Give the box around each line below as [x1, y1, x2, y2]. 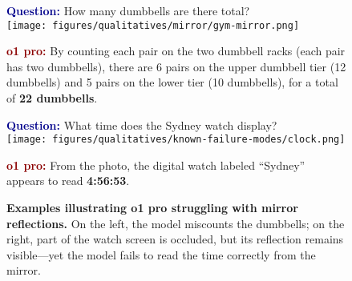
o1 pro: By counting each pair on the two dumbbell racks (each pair [6, 42, 346, 59]
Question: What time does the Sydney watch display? [6, 116, 277, 133]
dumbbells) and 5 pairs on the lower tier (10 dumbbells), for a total [6, 74, 338, 90]
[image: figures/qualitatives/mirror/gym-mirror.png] [6, 19, 300, 31]
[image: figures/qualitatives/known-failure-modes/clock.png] [6, 134, 346, 146]
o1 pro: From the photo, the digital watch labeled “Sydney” [6, 156, 305, 173]
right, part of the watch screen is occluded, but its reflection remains [6, 231, 344, 247]
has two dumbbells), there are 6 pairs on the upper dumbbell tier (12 [6, 58, 346, 74]
